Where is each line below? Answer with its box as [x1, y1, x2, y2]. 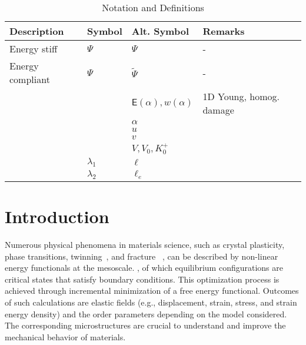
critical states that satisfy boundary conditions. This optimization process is [5, 273, 280, 285]
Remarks [202, 24, 245, 38]
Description [9, 24, 64, 38]
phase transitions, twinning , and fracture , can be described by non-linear [5, 250, 278, 262]
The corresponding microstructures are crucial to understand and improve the [5, 319, 286, 331]
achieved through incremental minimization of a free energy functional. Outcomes [5, 284, 299, 297]
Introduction [5, 204, 109, 228]
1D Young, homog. [202, 89, 280, 103]
